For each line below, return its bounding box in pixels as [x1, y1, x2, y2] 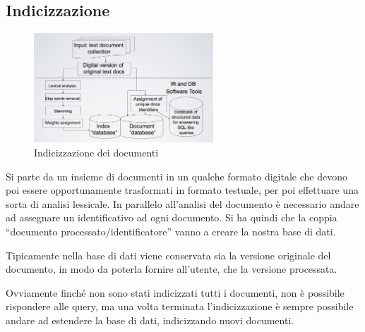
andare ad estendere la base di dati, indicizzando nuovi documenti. [6, 313, 294, 327]
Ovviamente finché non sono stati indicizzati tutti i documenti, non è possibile [6, 285, 345, 300]
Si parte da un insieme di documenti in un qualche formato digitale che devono [6, 168, 347, 183]
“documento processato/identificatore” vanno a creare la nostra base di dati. [6, 224, 336, 239]
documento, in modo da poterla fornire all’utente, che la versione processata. [6, 262, 337, 276]
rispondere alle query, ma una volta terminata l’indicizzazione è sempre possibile [6, 299, 354, 314]
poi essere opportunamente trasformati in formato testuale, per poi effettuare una [6, 183, 359, 197]
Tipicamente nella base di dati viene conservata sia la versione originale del [6, 247, 331, 262]
